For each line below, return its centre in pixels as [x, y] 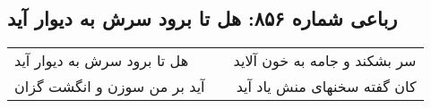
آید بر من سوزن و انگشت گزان [110, 87]
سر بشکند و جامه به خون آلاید [325, 61]
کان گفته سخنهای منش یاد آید [326, 87]
